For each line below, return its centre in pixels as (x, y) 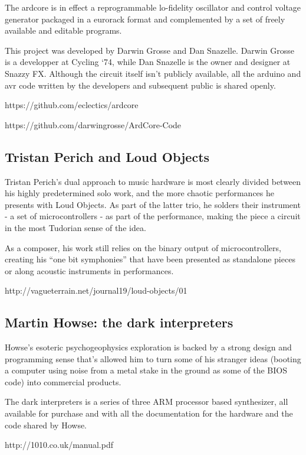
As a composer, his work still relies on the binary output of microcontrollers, (143, 247)
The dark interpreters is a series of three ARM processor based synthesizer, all (147, 402)
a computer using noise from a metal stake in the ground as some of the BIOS (146, 370)
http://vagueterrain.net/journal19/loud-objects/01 (96, 290)
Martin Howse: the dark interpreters (119, 322)
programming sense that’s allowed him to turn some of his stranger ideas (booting (153, 358)
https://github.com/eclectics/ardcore (72, 105)
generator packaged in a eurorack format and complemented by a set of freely (145, 19)
